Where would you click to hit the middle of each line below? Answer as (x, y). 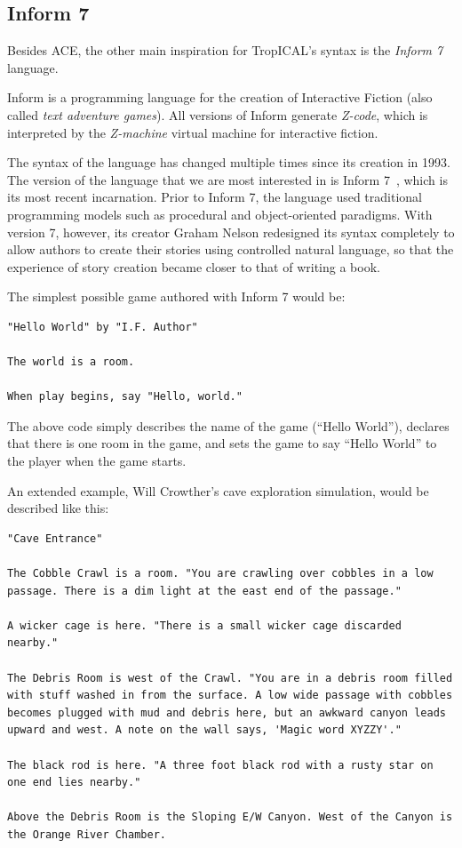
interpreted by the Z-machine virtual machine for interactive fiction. (193, 132)
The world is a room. (71, 362)
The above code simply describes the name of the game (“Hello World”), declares (228, 425)
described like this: (58, 508)
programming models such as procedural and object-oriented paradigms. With (220, 214)
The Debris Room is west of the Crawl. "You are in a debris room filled (230, 678)
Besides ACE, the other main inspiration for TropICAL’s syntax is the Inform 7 (225, 50)
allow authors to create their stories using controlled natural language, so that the (231, 249)
